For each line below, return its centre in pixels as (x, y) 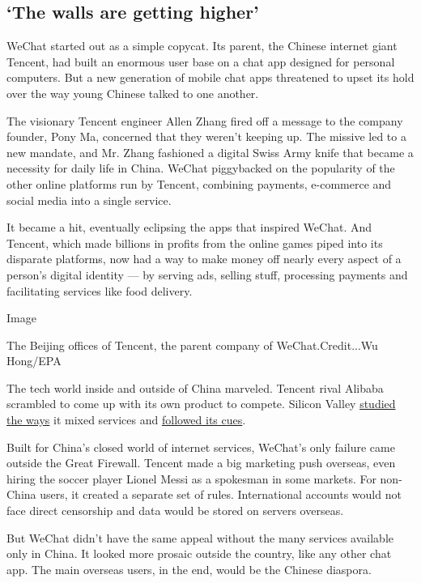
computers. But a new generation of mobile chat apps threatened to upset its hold (210, 77)
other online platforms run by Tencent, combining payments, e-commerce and (199, 183)
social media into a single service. (89, 200)
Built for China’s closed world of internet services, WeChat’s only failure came (201, 447)
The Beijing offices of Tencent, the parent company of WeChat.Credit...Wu (192, 345)
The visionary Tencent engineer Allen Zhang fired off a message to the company (205, 120)
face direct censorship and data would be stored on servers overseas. (175, 511)
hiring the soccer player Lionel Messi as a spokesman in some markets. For (191, 478)
